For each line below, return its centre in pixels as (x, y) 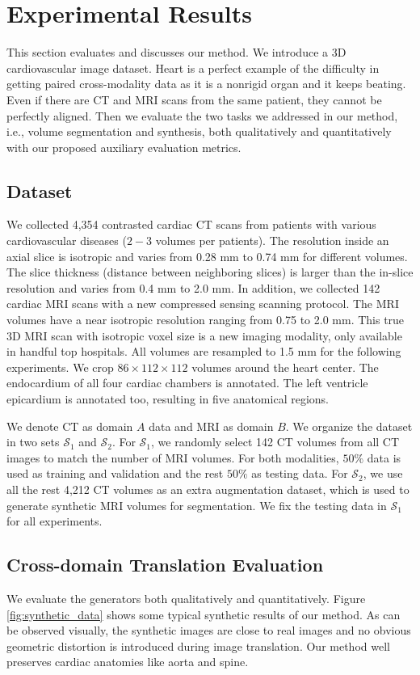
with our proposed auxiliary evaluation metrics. (124, 147)
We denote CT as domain (70, 426)
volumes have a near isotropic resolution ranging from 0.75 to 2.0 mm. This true (206, 320)
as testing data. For (300, 473)
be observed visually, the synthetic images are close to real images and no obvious (209, 630)
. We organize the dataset (349, 426)
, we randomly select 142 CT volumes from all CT (275, 442)
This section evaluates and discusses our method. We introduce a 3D (176, 52)
